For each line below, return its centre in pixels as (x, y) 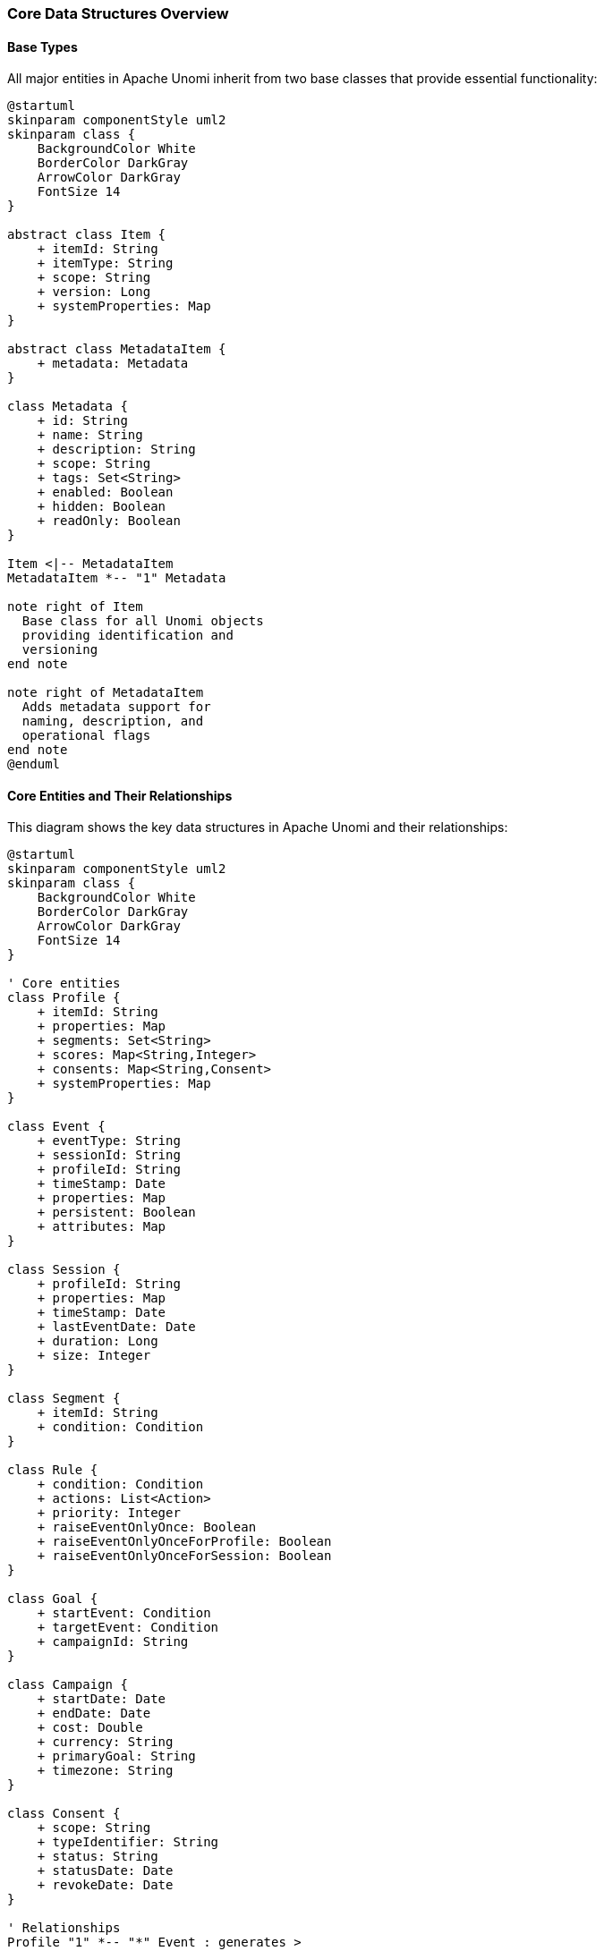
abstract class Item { (87, 235)
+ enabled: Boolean (105, 492)
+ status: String (98, 1857)
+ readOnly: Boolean (109, 521)
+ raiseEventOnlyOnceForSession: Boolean (184, 1556)
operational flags (86, 736)
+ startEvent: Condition (124, 1613)
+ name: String (90, 435)
